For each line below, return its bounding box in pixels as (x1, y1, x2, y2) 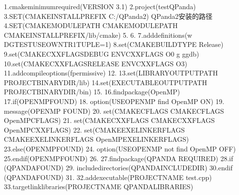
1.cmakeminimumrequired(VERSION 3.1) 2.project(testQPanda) (4, 1, 196, 11)
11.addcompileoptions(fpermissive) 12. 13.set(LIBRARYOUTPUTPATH (4, 68, 218, 78)
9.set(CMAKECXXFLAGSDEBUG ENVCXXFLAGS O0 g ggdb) (4, 48, 199, 59)
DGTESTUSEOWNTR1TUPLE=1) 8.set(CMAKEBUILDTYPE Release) (4, 39, 224, 49)
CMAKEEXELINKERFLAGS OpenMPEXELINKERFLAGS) (4, 134, 189, 144)
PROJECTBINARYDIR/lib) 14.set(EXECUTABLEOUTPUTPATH (4, 77, 207, 87)
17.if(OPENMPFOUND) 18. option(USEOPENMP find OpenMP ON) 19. (4, 96, 224, 106)
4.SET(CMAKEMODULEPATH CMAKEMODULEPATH (4, 20, 178, 30)
